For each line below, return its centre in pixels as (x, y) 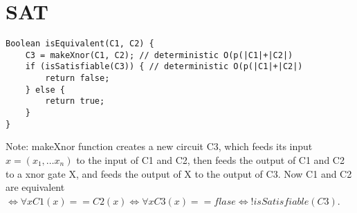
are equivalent (35, 187)
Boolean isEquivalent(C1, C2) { (80, 44)
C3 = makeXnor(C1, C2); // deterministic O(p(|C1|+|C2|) (159, 55)
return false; (77, 78)
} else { (45, 90)
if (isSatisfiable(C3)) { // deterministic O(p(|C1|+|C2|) (164, 67)
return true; (75, 101)
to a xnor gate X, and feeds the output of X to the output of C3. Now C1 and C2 (179, 173)
